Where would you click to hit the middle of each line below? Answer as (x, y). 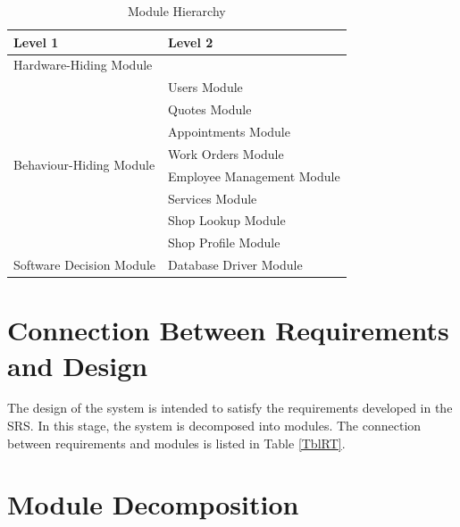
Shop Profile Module (224, 243)
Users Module (205, 87)
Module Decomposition (153, 504)
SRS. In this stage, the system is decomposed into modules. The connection (214, 426)
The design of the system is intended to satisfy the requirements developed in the (230, 408)
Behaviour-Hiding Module (84, 165)
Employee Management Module (254, 176)
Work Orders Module (226, 153)
